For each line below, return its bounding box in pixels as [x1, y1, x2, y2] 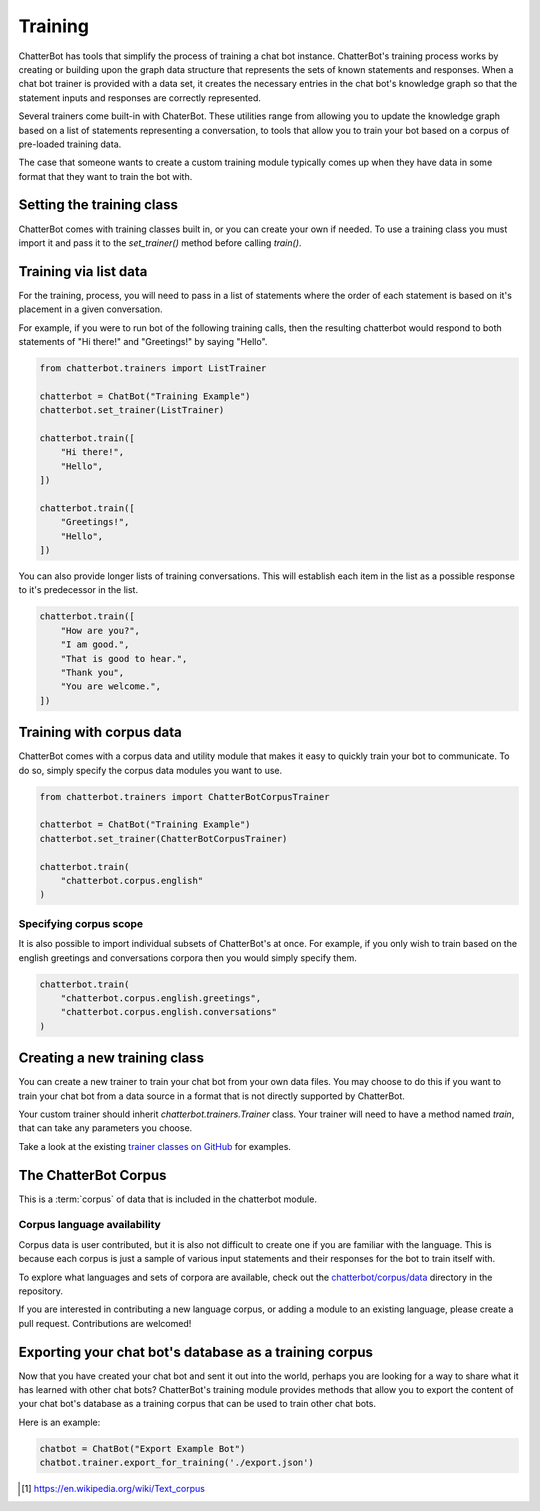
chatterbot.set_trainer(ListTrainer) [39, 405, 225, 416]
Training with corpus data [18, 724, 182, 741]
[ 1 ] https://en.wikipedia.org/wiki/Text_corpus [21, 1483, 205, 1495]
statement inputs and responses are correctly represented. [18, 91, 262, 104]
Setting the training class [18, 196, 179, 214]
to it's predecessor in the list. [18, 584, 139, 596]
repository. [18, 1285, 64, 1297]
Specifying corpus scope [18, 916, 144, 930]
